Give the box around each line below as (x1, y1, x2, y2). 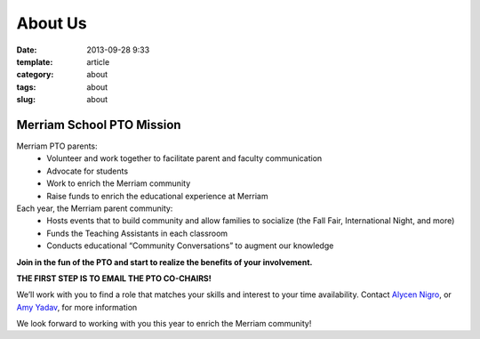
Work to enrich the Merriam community (46, 178, 191, 189)
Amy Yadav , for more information (16, 302, 138, 312)
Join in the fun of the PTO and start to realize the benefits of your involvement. (16, 256, 313, 267)
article (86, 56, 110, 67)
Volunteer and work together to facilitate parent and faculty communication (46, 153, 323, 164)
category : (16, 69, 54, 80)
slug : (16, 94, 36, 105)
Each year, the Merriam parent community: (16, 203, 173, 214)
